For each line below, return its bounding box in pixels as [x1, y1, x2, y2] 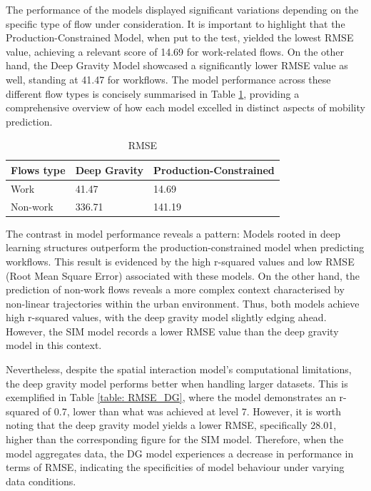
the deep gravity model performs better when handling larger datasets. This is [6, 375, 348, 390]
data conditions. [6, 473, 76, 488]
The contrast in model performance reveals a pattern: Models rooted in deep [6, 226, 341, 241]
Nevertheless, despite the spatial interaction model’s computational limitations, [6, 362, 352, 377]
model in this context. [6, 338, 102, 353]
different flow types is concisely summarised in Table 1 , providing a [6, 86, 300, 101]
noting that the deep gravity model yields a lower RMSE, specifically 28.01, [6, 417, 337, 432]
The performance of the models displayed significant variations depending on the [6, 2, 359, 16]
